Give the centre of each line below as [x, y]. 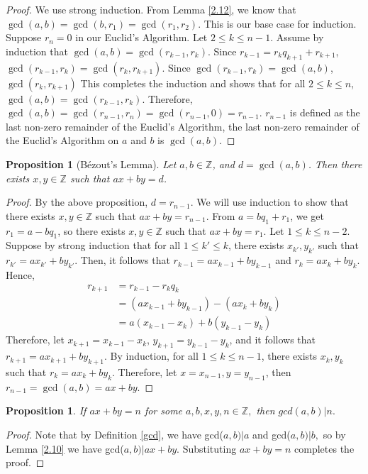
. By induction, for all [151, 356]
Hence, [20, 274]
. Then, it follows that [122, 260]
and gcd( [272, 434]
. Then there [335, 164]
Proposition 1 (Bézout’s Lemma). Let [91, 164]
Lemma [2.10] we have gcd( [65, 448]
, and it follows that [273, 340]
